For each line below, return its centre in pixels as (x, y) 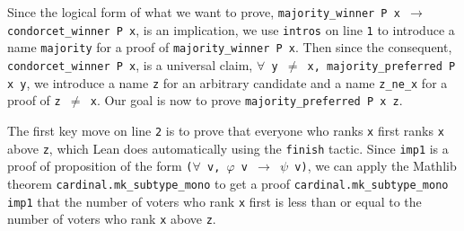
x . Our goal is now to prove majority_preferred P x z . (246, 100)
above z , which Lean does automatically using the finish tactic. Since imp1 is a (228, 148)
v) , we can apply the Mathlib (376, 166)
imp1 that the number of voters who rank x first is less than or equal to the (214, 201)
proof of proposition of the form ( (100, 166)
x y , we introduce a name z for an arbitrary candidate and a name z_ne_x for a (228, 82)
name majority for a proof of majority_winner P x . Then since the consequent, (230, 47)
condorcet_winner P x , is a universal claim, (130, 64)
